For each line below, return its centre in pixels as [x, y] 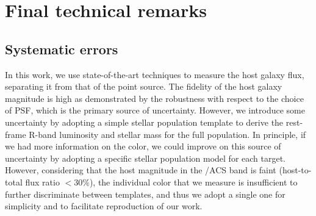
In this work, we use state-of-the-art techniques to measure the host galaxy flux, [155, 74]
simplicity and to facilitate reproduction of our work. [104, 206]
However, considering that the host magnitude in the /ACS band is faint [141, 170]
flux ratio [42, 182]
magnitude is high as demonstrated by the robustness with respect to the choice [154, 98]
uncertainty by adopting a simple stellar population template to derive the [144, 122]
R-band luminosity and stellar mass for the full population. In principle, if [167, 134]
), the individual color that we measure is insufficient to [193, 182]
